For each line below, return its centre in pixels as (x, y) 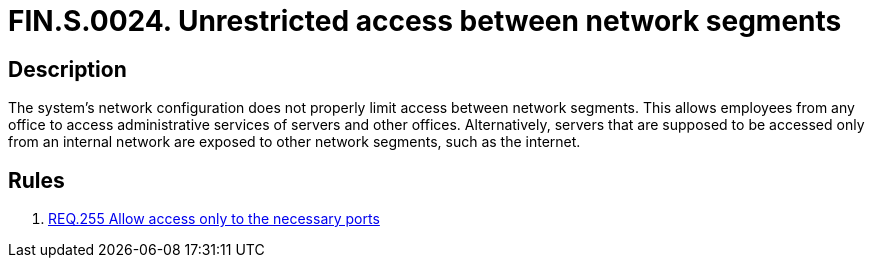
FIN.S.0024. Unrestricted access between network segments (425, 21)
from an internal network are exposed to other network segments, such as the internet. (294, 142)
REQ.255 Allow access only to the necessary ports (214, 219)
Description (67, 69)
